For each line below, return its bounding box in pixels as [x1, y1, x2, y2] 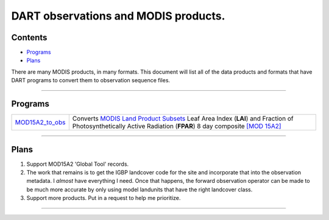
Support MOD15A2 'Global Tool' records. [26, 160, 129, 168]
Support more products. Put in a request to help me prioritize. [26, 194, 181, 202]
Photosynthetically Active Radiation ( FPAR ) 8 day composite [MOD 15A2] [72, 122, 281, 130]
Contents [11, 32, 48, 43]
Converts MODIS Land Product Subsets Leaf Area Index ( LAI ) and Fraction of [72, 115, 294, 123]
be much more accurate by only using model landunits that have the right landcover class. [26, 186, 253, 193]
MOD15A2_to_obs [15, 118, 66, 127]
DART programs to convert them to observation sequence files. [11, 77, 171, 84]
